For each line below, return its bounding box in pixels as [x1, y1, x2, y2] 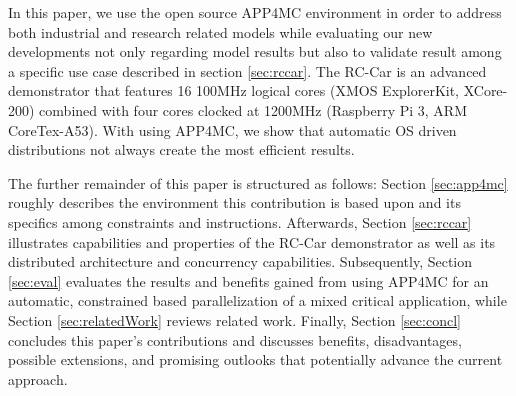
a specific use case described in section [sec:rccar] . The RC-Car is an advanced [8, 60, 487, 81]
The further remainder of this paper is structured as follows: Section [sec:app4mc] [8, 172, 508, 193]
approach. [8, 368, 68, 389]
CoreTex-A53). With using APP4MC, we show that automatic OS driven [8, 119, 457, 140]
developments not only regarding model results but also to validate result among [8, 41, 502, 62]
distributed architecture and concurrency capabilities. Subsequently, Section [8, 251, 473, 272]
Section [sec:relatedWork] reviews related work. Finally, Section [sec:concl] [8, 309, 461, 330]
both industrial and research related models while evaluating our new [8, 21, 433, 42]
